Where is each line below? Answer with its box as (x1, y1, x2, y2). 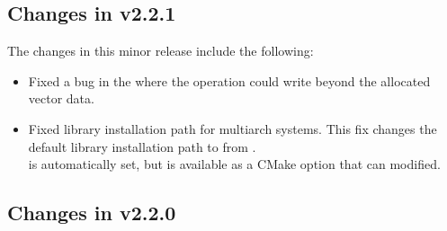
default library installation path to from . (28, 137, 256, 155)
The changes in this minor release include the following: (7, 41, 314, 60)
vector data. (28, 89, 94, 108)
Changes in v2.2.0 (7, 199, 176, 227)
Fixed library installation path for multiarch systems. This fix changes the (28, 119, 437, 138)
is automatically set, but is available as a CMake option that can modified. (28, 155, 441, 173)
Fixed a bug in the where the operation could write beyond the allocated (28, 71, 431, 90)
